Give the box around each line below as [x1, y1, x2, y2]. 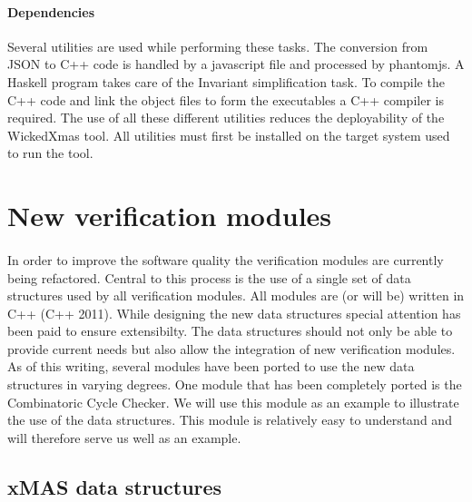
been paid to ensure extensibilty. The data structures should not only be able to [7, 321, 453, 340]
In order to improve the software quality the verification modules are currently [7, 250, 444, 269]
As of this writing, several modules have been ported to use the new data [7, 357, 415, 376]
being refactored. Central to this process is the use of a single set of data [7, 268, 411, 287]
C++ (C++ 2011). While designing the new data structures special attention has [7, 303, 461, 322]
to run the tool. [7, 143, 93, 162]
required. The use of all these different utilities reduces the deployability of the [7, 108, 445, 127]
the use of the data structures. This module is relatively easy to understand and [7, 410, 452, 429]
